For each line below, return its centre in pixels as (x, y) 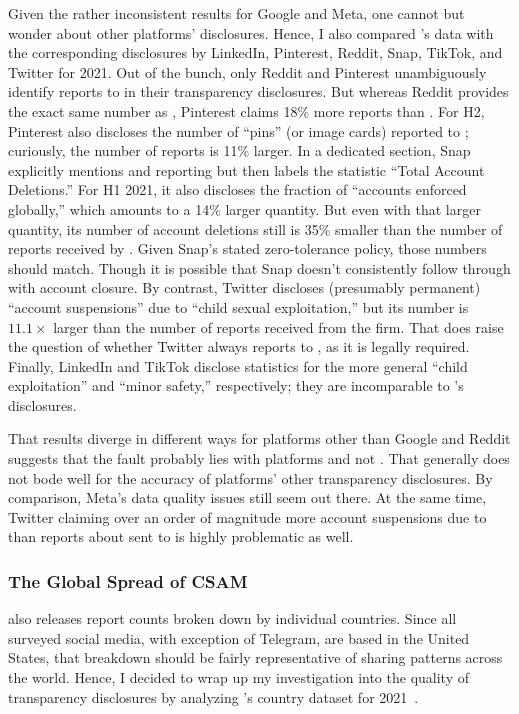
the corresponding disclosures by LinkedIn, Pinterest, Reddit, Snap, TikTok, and (255, 52)
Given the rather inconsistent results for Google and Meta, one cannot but (236, 13)
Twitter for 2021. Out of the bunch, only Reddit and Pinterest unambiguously (247, 71)
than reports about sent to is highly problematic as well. (181, 536)
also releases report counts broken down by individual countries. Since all (232, 618)
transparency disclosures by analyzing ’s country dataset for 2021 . (213, 696)
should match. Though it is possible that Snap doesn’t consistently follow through (259, 267)
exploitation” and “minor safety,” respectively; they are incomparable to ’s (236, 385)
